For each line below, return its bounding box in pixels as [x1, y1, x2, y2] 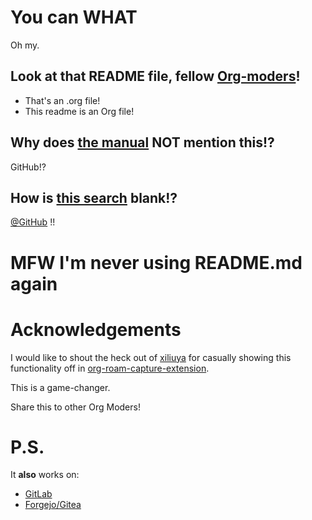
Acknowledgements [10, 318, 182, 341]
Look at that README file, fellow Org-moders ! [10, 68, 301, 85]
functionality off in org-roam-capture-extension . [10, 362, 210, 374]
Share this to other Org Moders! [10, 401, 141, 413]
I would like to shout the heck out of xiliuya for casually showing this [10, 351, 292, 363]
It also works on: [10, 469, 80, 481]
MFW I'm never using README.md [10, 251, 303, 274]
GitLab [24, 488, 53, 500]
